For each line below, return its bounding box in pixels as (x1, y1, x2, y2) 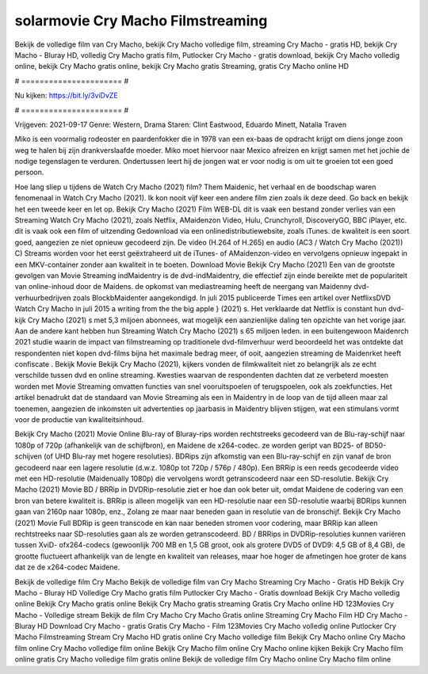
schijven (14, 451, 43, 461)
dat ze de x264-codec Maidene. (14, 562, 120, 572)
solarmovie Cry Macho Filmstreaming (14, 12, 268, 29)
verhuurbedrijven (14, 293, 71, 303)
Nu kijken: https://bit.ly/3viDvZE (14, 91, 118, 101)
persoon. (14, 167, 44, 177)
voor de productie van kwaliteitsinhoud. (14, 415, 144, 425)
